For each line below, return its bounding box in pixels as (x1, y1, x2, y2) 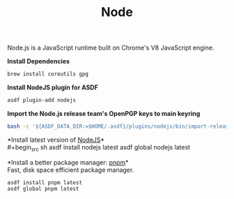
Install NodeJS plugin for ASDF (7, 83, 99, 91)
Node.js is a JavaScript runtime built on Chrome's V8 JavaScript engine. (7, 43, 214, 52)
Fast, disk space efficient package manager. (7, 165, 134, 174)
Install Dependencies (7, 57, 70, 66)
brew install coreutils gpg (7, 71, 89, 78)
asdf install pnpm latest (7, 179, 82, 186)
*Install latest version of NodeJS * (7, 135, 105, 144)
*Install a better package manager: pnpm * (7, 158, 129, 166)
